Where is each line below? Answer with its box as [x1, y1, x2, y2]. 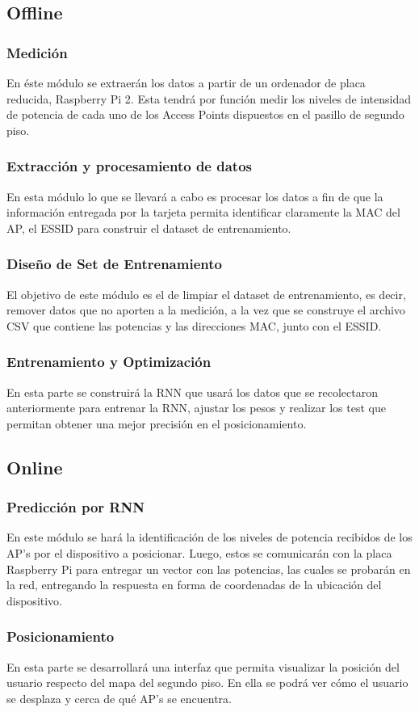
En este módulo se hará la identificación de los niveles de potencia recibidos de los [6, 529, 413, 546]
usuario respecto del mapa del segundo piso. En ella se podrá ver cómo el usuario [6, 674, 409, 691]
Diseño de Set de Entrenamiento [6, 254, 222, 274]
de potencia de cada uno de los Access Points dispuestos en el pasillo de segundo [6, 106, 404, 123]
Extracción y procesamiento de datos [6, 156, 252, 176]
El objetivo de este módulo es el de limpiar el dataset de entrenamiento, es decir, [6, 285, 406, 302]
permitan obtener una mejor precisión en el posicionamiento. [6, 415, 307, 432]
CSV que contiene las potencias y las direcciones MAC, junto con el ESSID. [6, 317, 382, 334]
